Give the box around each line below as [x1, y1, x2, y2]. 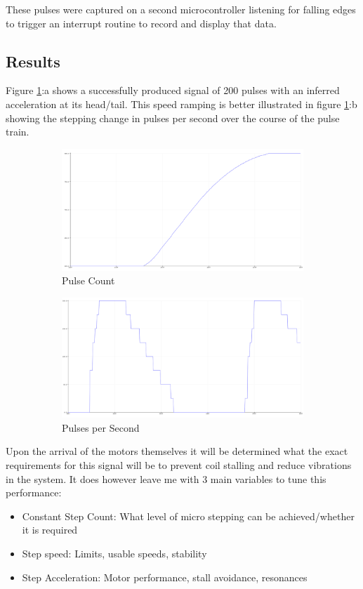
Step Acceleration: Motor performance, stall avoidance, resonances [22, 569, 308, 584]
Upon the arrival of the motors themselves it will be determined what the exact [6, 444, 348, 458]
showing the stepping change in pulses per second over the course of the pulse [6, 110, 340, 125]
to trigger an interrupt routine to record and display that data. [6, 15, 277, 30]
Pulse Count [62, 273, 115, 288]
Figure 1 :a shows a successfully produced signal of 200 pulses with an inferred [6, 83, 340, 98]
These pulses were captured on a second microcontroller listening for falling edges [6, 2, 356, 16]
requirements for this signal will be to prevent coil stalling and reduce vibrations [6, 458, 352, 472]
